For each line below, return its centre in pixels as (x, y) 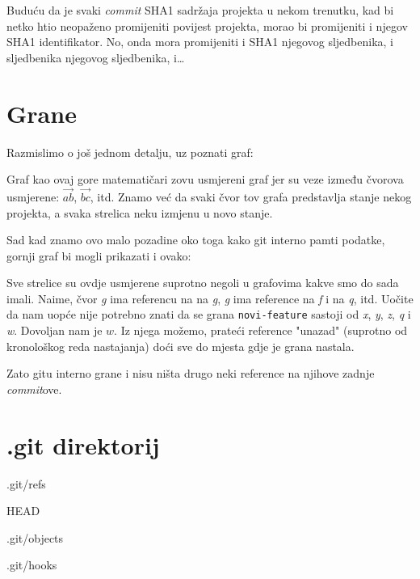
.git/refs (26, 483)
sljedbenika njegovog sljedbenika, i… (96, 57)
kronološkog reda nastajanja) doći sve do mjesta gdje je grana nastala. (181, 346)
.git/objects (35, 537)
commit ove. (34, 389)
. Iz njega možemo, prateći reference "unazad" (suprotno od (261, 330)
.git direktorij (83, 444)
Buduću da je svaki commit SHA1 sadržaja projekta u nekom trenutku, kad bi (200, 10)
